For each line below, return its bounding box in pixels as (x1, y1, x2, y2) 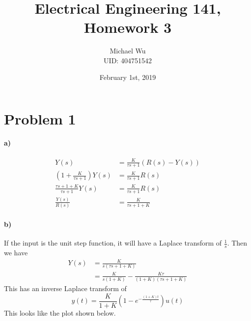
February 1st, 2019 (99, 72, 156, 82)
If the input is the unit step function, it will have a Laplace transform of (4, 238, 222, 248)
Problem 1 (4, 109, 76, 129)
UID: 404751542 (104, 55, 152, 65)
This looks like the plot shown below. (4, 307, 116, 318)
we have (4, 247, 28, 257)
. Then (227, 238, 248, 248)
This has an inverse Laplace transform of (4, 283, 127, 294)
